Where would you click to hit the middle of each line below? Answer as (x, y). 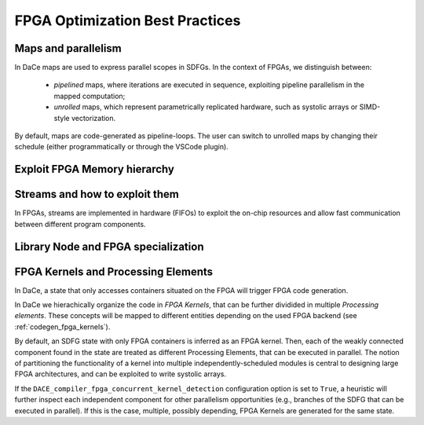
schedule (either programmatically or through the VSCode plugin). (122, 147)
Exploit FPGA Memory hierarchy (94, 169)
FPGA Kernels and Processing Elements (114, 271)
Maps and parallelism (68, 48)
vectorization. (93, 118)
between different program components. (80, 224)
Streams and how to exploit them (97, 194)
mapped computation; (90, 96)
